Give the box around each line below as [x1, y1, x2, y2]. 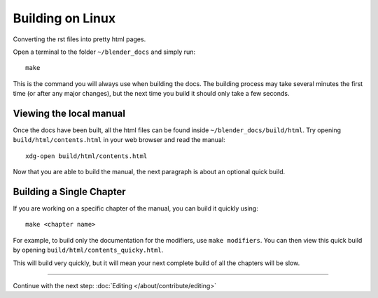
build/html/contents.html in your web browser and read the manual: [13, 136, 225, 144]
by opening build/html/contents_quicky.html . [13, 246, 164, 255]
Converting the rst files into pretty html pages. [13, 35, 146, 43]
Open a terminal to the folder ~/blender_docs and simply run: [13, 48, 196, 56]
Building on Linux [13, 10, 115, 26]
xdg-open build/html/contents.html [25, 152, 148, 160]
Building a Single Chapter [13, 186, 126, 197]
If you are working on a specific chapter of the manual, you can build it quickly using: [13, 204, 258, 213]
